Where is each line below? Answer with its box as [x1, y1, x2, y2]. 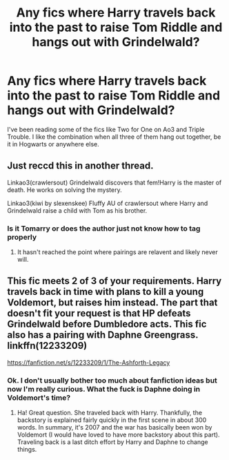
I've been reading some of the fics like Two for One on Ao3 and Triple [7, 125, 205, 133]
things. [17, 445, 37, 454]
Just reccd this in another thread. [7, 160, 154, 172]
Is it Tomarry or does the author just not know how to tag [7, 223, 201, 233]
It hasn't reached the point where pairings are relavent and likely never [17, 248, 219, 256]
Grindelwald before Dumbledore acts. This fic [7, 318, 207, 330]
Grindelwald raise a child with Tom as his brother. [7, 206, 148, 215]
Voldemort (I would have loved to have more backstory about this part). [17, 430, 220, 439]
